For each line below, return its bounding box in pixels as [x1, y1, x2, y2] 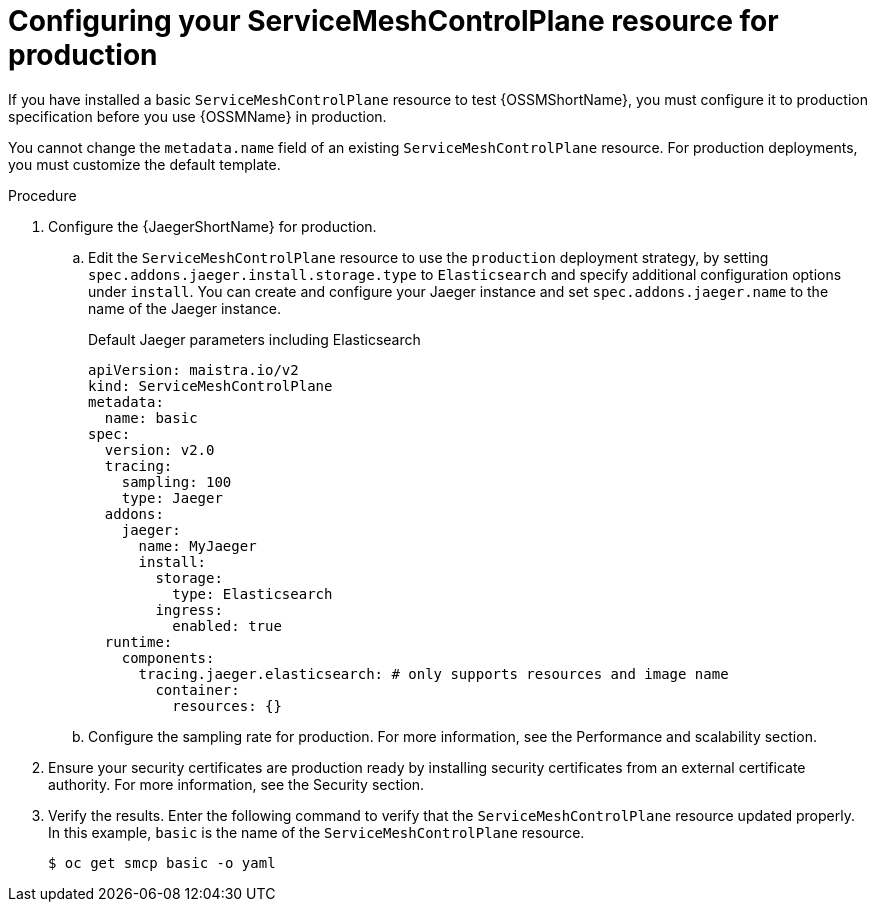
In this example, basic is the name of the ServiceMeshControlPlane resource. [48, 823, 585, 841]
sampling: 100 [121, 473, 232, 490]
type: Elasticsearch [172, 585, 333, 602]
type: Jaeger [121, 489, 223, 506]
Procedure [8, 186, 77, 204]
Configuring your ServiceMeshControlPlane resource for [8, 4, 779, 38]
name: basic [104, 409, 198, 426]
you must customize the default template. [8, 155, 281, 173]
